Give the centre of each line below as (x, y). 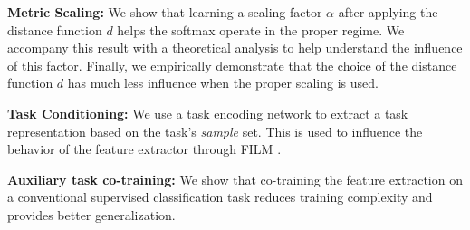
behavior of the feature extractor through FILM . (144, 149)
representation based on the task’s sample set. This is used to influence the (215, 131)
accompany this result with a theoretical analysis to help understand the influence (235, 48)
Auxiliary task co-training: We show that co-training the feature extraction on (235, 179)
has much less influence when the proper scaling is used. (223, 83)
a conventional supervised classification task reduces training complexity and (220, 197)
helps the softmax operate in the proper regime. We (261, 29)
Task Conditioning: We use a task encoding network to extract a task (208, 113)
